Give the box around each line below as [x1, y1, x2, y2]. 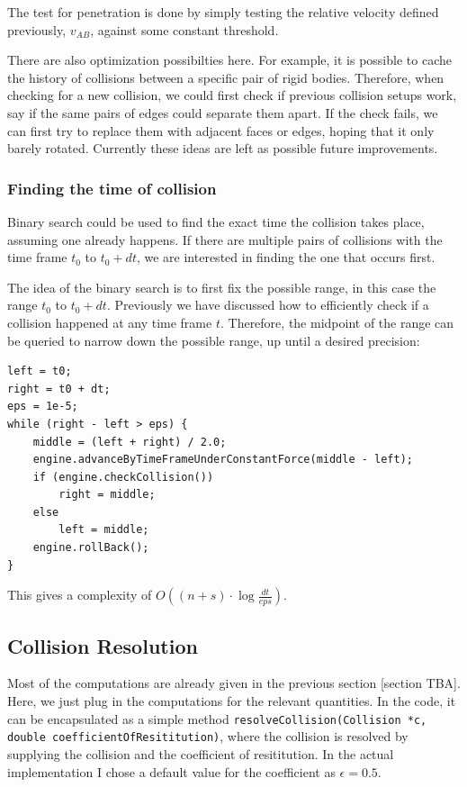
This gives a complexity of [7, 585, 152, 604]
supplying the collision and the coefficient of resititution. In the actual [7, 744, 394, 763]
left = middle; [58, 523, 149, 537]
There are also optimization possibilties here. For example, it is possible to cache [7, 50, 452, 69]
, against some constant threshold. [90, 20, 279, 39]
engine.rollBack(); [32, 541, 149, 555]
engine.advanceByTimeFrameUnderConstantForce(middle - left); [32, 453, 414, 466]
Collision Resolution [7, 631, 198, 659]
